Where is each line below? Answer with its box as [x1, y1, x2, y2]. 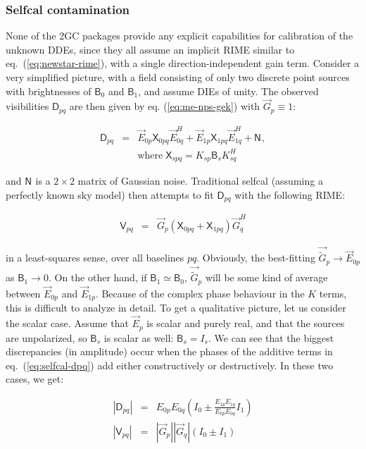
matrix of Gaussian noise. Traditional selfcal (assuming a [77, 173, 323, 188]
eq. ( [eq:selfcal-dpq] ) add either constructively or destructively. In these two [6, 357, 334, 372]
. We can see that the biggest [208, 330, 334, 345]
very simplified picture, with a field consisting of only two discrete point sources [6, 70, 350, 84]
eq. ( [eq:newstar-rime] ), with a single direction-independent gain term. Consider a [6, 56, 360, 70]
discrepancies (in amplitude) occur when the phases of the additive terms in [6, 344, 333, 359]
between [6, 285, 41, 300]
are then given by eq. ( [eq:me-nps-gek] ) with [69, 99, 260, 113]
